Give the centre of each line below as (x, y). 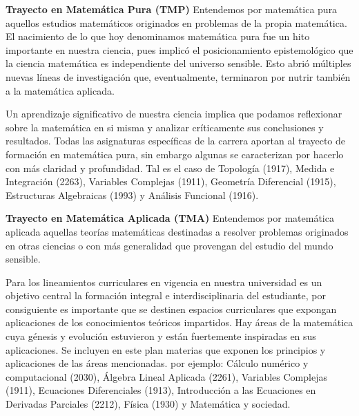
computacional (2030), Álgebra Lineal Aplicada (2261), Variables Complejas (166, 376)
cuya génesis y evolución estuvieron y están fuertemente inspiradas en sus (161, 336)
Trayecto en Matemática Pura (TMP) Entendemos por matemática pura (172, 9)
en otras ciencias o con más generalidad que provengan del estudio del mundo (169, 245)
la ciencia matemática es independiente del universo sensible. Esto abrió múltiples (178, 63)
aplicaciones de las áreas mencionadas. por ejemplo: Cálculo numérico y (157, 363)
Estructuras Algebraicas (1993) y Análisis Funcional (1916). (132, 195)
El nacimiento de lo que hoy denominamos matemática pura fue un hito (158, 36)
